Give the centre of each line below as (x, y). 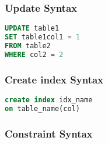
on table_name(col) (42, 108)
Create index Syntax (54, 79)
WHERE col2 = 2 (34, 54)
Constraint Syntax (49, 133)
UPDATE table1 (32, 29)
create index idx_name (49, 100)
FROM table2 (28, 46)
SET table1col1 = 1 (42, 37)
